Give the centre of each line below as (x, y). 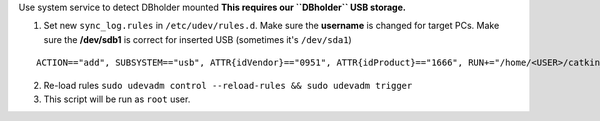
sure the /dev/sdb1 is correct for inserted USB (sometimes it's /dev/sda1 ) (197, 39)
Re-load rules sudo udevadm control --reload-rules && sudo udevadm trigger (228, 85)
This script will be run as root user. (117, 99)
